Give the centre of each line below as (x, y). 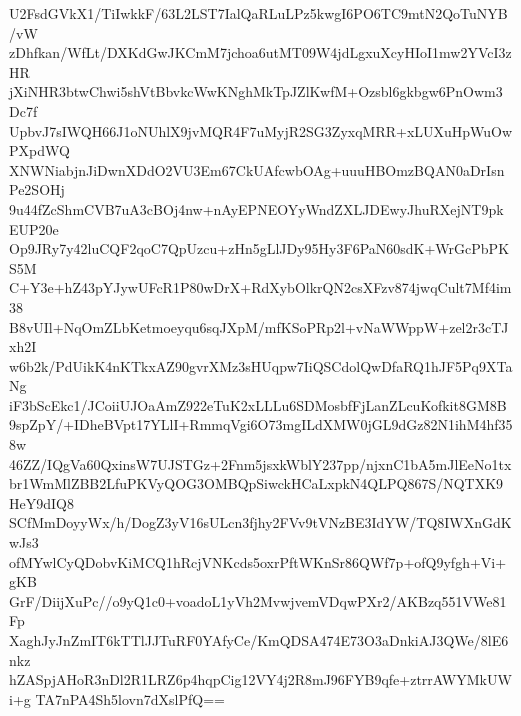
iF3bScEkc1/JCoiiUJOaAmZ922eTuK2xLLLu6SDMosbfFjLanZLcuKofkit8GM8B (258, 404)
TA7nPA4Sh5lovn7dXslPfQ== (130, 698)
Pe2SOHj (37, 189)
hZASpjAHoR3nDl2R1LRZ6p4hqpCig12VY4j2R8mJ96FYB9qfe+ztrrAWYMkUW (260, 679)
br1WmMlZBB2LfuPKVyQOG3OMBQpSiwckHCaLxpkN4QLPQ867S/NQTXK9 (256, 483)
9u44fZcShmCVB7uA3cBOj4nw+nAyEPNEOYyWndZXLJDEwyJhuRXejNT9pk (256, 208)
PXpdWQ (39, 150)
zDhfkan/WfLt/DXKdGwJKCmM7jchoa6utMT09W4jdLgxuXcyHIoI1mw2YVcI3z (260, 52)
